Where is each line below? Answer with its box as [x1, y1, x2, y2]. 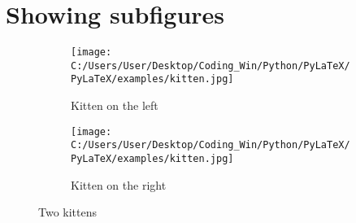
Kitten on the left [71, 97, 158, 114]
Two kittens [38, 203, 98, 221]
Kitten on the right [71, 176, 167, 193]
